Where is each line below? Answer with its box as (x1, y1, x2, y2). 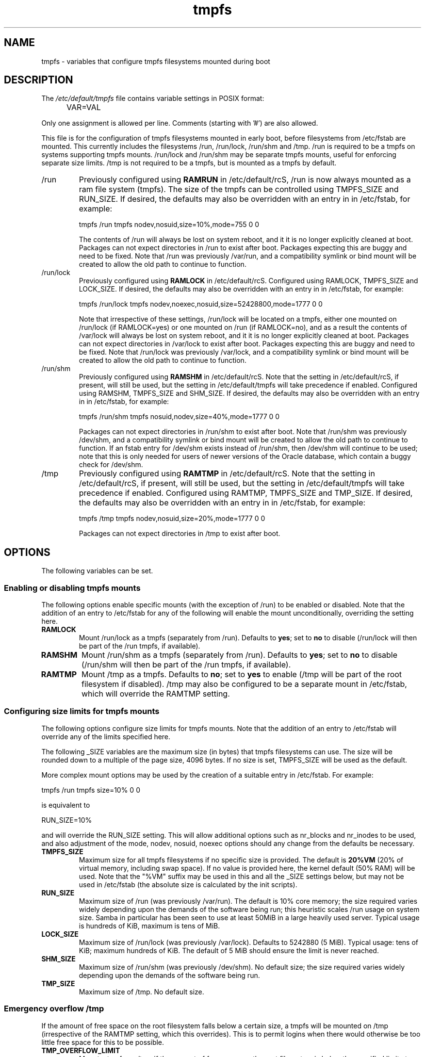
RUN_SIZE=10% (41, 815, 92, 824)
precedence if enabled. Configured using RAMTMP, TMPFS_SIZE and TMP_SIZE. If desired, (79, 488, 413, 498)
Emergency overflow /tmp (4, 1004, 104, 1014)
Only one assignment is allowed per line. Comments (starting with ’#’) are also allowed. (41, 119, 318, 128)
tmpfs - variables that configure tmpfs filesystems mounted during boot (41, 57, 270, 65)
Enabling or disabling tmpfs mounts (4, 583, 141, 593)
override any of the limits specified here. (41, 732, 171, 741)
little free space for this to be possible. (41, 1038, 164, 1046)
